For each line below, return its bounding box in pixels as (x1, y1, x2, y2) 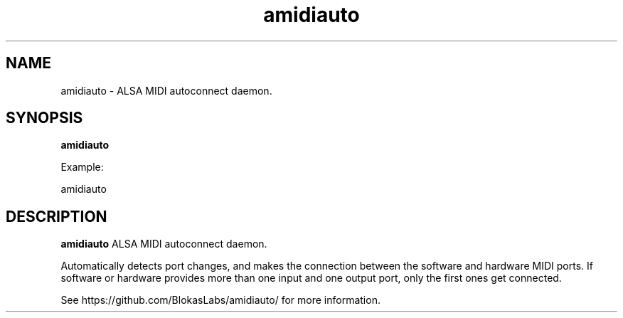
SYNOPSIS (6, 109, 83, 127)
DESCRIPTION (6, 207, 107, 226)
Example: (60, 161, 104, 174)
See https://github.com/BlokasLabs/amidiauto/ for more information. (60, 294, 380, 307)
